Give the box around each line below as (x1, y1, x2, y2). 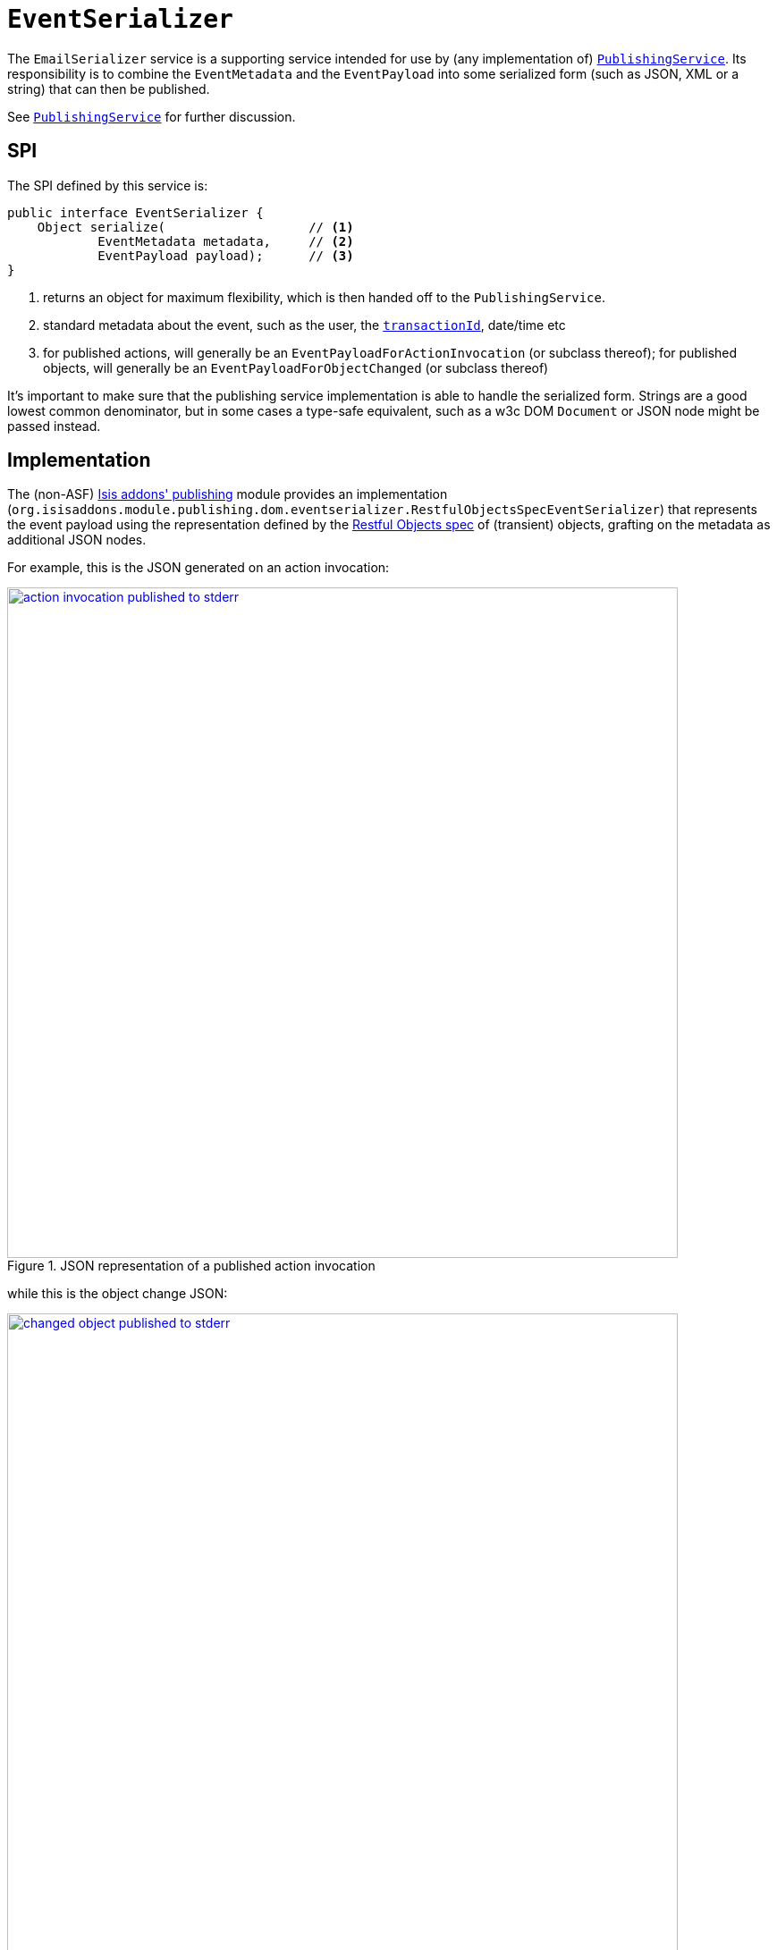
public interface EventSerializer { (7, 205, 264, 220)
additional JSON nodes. (7, 532, 147, 548)
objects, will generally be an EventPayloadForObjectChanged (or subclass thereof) (43, 359, 549, 376)
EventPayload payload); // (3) (97, 248, 354, 263)
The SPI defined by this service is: (7, 177, 208, 193)
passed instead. (7, 418, 101, 434)
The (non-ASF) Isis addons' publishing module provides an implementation (7, 486, 448, 502)
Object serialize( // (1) (37, 219, 354, 234)
